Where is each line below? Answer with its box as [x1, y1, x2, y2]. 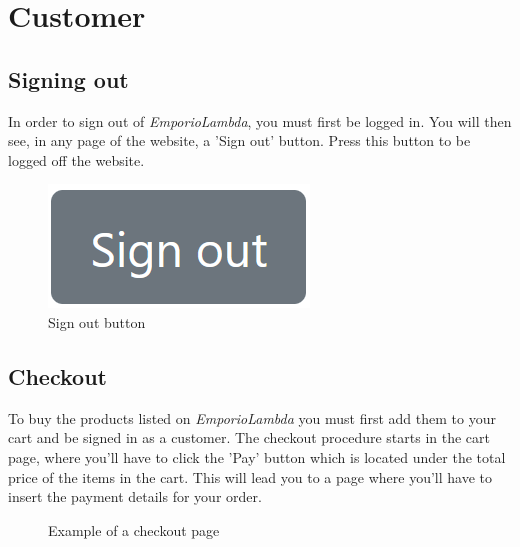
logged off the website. [8, 149, 145, 170]
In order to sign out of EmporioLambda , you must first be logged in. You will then [8, 110, 512, 131]
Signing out [8, 63, 129, 94]
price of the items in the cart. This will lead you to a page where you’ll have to [8, 466, 493, 487]
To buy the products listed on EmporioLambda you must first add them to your [8, 407, 496, 428]
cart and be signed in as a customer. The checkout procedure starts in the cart [8, 427, 491, 448]
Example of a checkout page [48, 519, 220, 540]
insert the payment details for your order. [8, 486, 262, 507]
